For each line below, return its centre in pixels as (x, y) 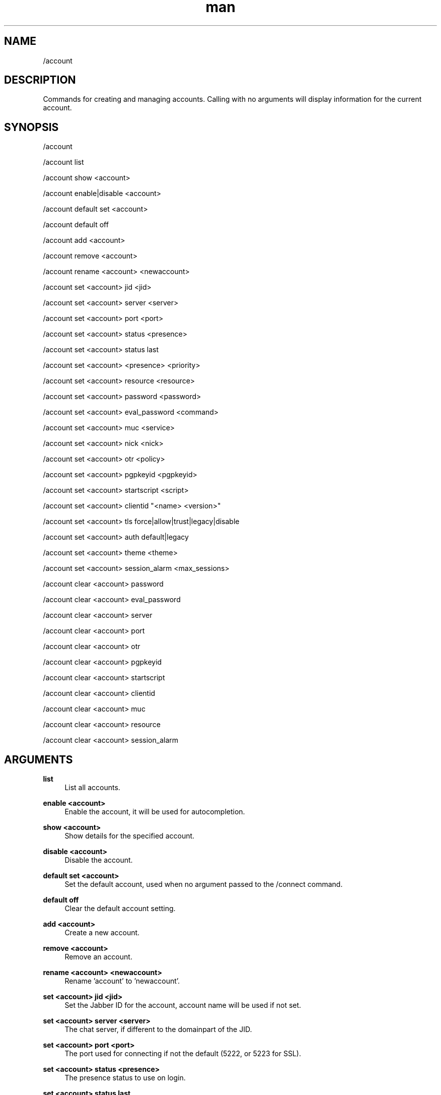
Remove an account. (98, 957)
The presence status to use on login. (125, 1078)
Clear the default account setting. (120, 909)
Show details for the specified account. (130, 836)
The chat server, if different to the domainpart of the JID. (158, 1029)
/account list (63, 162)
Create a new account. (102, 933)
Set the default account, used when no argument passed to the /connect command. (204, 884)
